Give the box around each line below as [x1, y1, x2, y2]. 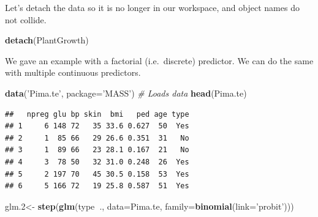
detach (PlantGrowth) [5, 34, 89, 46]
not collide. [5, 13, 47, 26]
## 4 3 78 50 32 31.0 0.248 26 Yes [5, 157, 189, 166]
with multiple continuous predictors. [5, 66, 141, 79]
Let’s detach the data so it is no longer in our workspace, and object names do [5, 1, 300, 13]
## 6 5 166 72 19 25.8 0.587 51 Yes [5, 182, 189, 191]
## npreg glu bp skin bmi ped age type [5, 109, 189, 119]
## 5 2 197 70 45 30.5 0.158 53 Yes [5, 169, 189, 178]
